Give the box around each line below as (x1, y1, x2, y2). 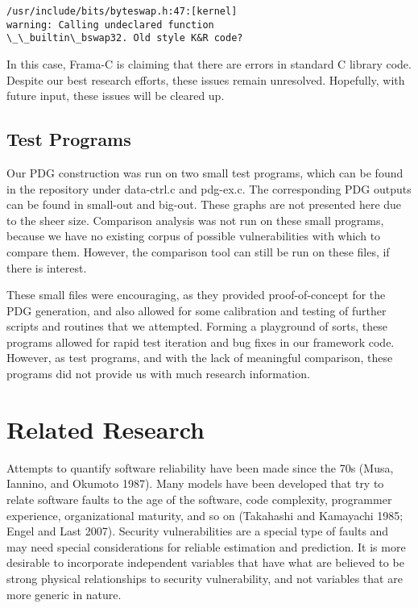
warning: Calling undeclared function (6, 19, 214, 31)
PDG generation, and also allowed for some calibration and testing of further (6, 302, 387, 319)
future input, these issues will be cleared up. (6, 87, 225, 104)
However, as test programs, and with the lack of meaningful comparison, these (6, 349, 393, 366)
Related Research (6, 412, 205, 445)
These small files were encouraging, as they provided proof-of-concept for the (6, 286, 386, 303)
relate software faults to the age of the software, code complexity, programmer (6, 490, 392, 507)
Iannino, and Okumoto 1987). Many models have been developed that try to (6, 475, 384, 492)
